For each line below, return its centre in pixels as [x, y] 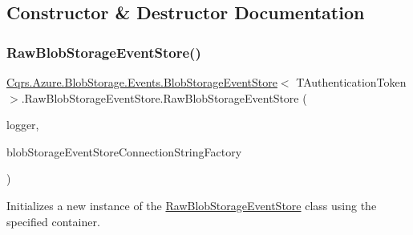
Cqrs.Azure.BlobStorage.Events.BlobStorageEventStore [142, 82]
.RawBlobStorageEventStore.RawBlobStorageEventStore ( [164, 97]
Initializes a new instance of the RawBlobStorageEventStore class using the [192, 205]
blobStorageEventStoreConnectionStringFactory [124, 151]
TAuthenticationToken [351, 82]
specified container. [53, 221]
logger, [23, 125]
